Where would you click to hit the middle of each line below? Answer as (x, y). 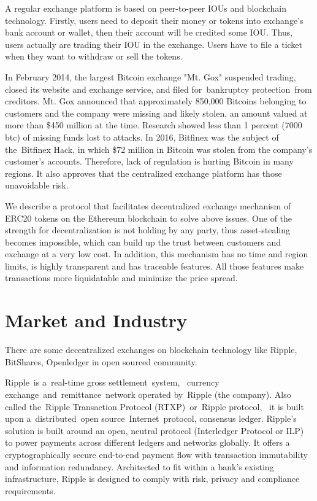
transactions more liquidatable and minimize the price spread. (121, 278)
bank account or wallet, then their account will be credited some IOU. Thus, (149, 32)
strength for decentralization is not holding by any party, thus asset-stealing (147, 230)
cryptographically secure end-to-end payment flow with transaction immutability (156, 454)
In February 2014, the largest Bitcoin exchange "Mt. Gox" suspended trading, (151, 76)
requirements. (30, 490)
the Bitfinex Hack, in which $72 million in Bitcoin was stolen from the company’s (159, 149)
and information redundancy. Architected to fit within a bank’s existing (139, 466)
